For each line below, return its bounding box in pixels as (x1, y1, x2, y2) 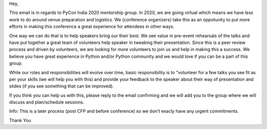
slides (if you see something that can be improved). (9, 83, 114, 89)
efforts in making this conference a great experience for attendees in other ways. (9, 24, 175, 30)
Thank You (9, 117, 32, 123)
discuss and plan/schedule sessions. (9, 99, 85, 105)
